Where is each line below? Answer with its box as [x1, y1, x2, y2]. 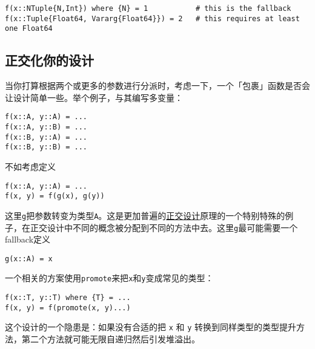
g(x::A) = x [5, 254, 53, 263]
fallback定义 [5, 233, 51, 246]
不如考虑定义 [5, 160, 56, 172]
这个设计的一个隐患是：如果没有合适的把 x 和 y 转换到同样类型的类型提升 [5, 321, 297, 333]
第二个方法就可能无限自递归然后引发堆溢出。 [21, 333, 200, 345]
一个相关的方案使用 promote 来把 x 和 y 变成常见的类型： [5, 272, 214, 284]
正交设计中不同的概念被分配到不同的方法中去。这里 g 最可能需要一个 [30, 221, 298, 233]
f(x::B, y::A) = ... [5, 132, 88, 142]
